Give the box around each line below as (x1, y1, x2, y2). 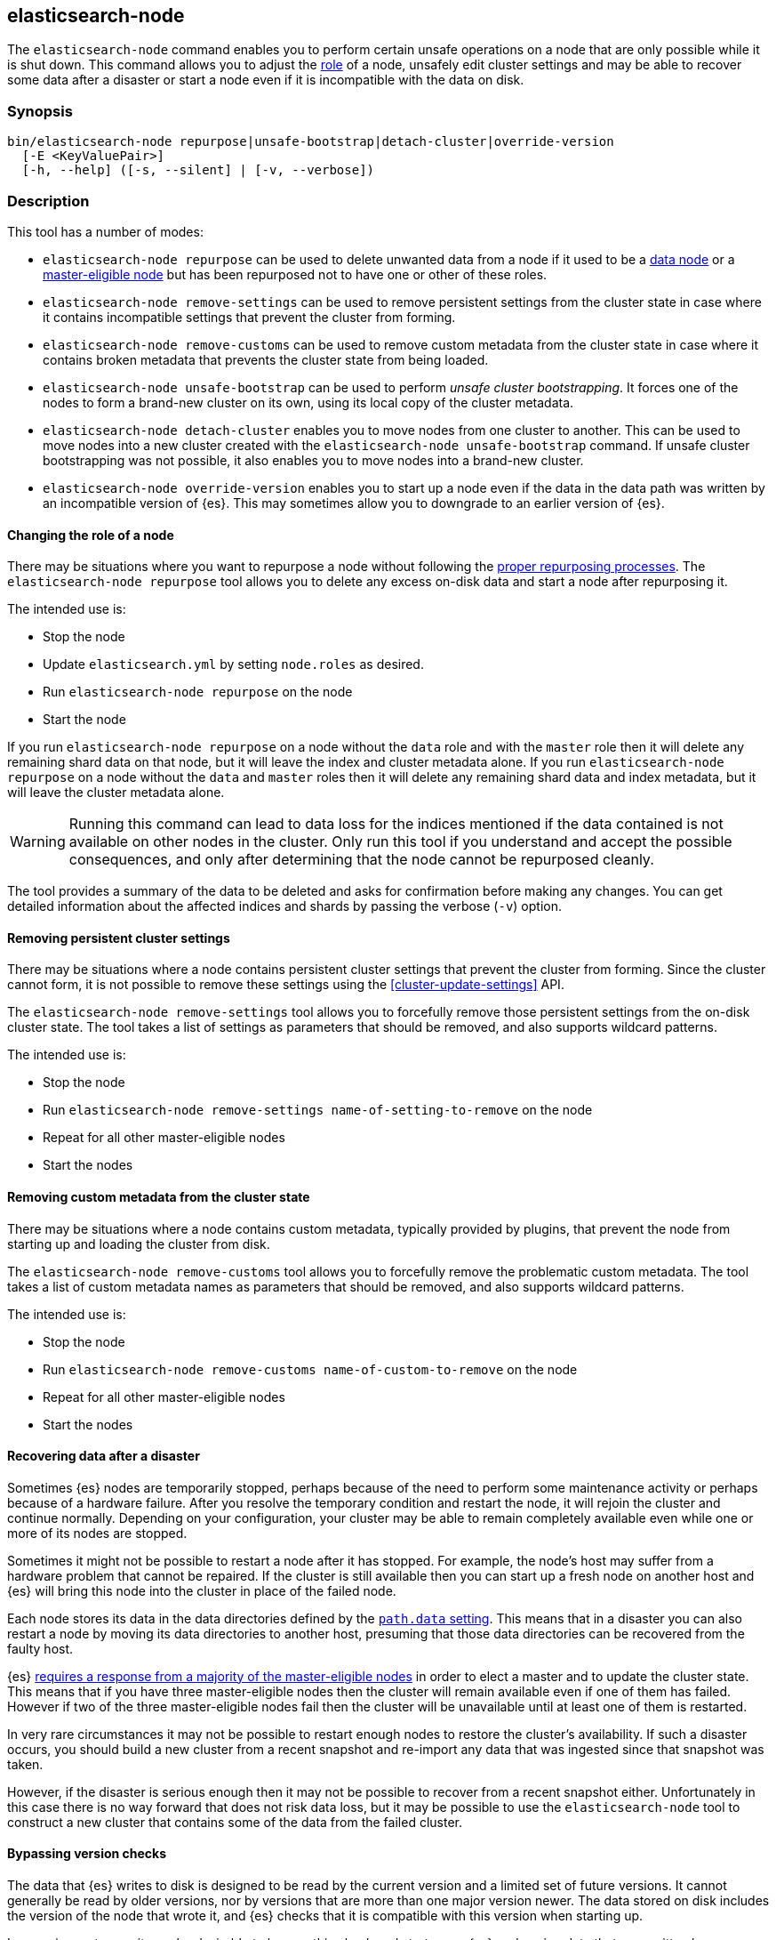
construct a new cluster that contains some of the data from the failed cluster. (7, 1814, 462, 1830)
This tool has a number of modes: (7, 223, 204, 239)
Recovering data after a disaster (7, 1448, 200, 1464)
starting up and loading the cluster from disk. (7, 1236, 270, 1252)
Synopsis (7, 101, 73, 120)
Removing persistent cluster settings (7, 930, 230, 946)
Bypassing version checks (7, 1846, 167, 1862)
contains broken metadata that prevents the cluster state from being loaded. (43, 351, 489, 367)
